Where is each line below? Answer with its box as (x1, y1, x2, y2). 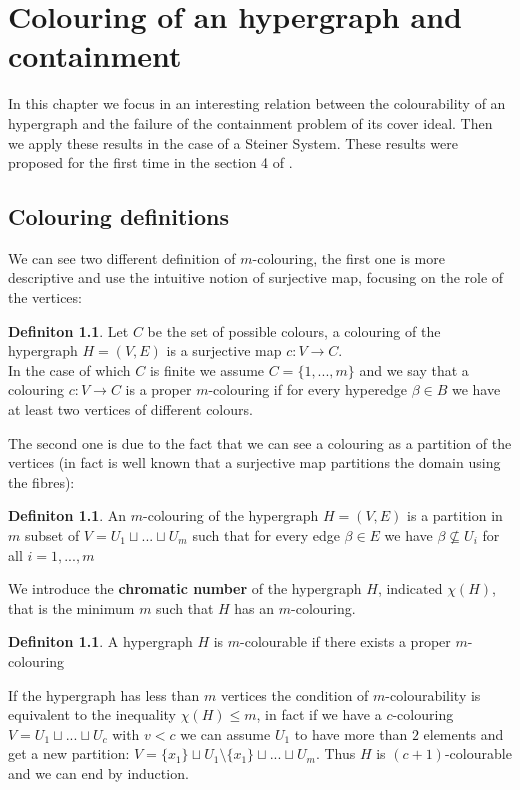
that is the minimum (8, 597, 135, 618)
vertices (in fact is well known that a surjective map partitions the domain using (8, 452, 501, 473)
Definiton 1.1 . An (8, 505, 127, 526)
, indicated (377, 578, 443, 599)
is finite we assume (149, 359, 265, 380)
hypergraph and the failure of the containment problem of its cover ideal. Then (8, 112, 493, 133)
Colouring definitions (8, 201, 230, 232)
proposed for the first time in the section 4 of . (8, 152, 293, 173)
